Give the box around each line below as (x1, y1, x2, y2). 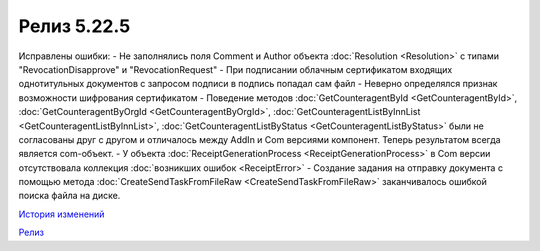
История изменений (18, 208, 105, 220)
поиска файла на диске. (18, 190, 121, 202)
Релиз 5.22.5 (18, 15, 131, 37)
